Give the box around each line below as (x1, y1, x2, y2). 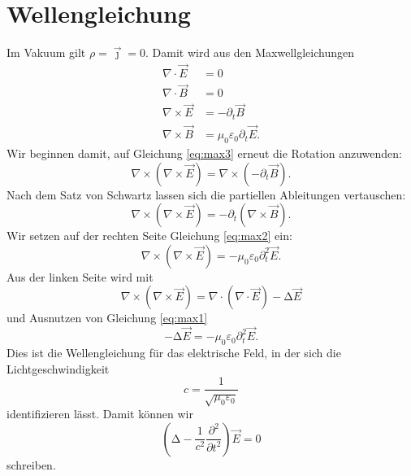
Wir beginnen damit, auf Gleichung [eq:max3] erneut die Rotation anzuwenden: (6, 144, 402, 161)
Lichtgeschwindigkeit (6, 360, 110, 377)
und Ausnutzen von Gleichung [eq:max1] (6, 309, 208, 326)
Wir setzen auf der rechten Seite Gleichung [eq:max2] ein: (6, 227, 292, 244)
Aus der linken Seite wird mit (6, 268, 154, 285)
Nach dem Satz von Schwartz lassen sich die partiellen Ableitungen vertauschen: (6, 186, 406, 203)
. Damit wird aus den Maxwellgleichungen (145, 44, 354, 61)
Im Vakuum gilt (6, 44, 86, 61)
